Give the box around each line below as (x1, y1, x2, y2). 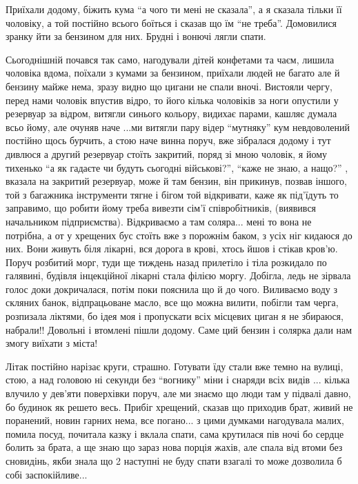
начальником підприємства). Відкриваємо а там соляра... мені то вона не (6, 214, 312, 228)
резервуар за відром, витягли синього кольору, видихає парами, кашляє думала (6, 106, 337, 121)
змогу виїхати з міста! (6, 336, 98, 350)
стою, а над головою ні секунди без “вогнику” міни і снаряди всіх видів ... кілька (6, 372, 350, 387)
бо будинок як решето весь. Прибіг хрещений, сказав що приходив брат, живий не (6, 399, 353, 414)
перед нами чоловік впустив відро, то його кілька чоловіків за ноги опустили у (6, 92, 339, 107)
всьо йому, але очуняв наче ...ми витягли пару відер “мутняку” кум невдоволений (6, 119, 350, 134)
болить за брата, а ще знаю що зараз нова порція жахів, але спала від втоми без (6, 440, 343, 454)
